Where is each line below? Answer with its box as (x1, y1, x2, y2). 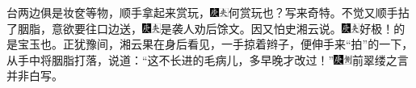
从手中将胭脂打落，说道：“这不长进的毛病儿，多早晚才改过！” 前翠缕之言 (6, 51, 409, 68)
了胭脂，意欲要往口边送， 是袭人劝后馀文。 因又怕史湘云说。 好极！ (6, 19, 394, 36)
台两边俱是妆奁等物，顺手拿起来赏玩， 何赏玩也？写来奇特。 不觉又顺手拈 (6, 4, 410, 20)
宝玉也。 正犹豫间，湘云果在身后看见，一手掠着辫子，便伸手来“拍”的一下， (17, 36, 414, 52)
